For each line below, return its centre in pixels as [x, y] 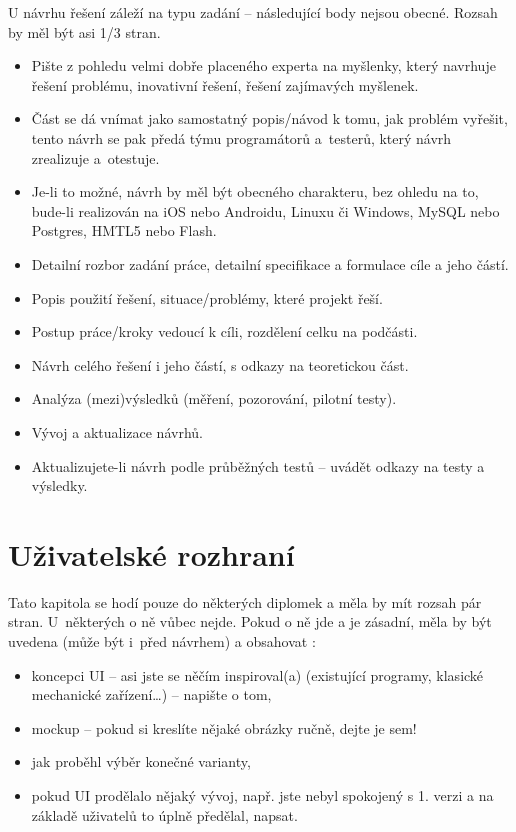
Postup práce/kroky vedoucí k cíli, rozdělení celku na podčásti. [224, 331]
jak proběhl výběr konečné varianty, [141, 761]
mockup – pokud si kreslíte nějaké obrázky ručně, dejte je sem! [224, 727]
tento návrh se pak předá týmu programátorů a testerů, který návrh [241, 137]
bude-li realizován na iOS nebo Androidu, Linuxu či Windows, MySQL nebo [265, 210]
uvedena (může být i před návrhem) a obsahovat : [162, 641]
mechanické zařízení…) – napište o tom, [151, 694]
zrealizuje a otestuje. [95, 157]
